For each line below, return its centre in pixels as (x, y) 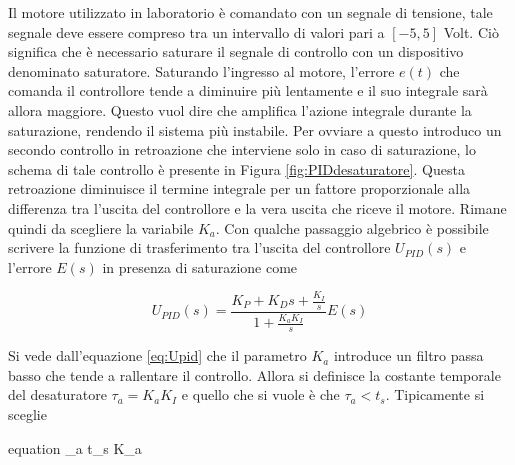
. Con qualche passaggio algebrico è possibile (352, 227)
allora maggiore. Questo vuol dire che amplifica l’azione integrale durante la (240, 109)
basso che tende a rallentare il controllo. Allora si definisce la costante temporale (254, 374)
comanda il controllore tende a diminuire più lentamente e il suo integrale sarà (248, 90)
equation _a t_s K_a (75, 447)
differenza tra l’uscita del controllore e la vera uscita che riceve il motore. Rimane (257, 207)
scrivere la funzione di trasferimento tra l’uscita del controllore (199, 247)
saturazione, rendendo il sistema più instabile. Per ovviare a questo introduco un (255, 129)
